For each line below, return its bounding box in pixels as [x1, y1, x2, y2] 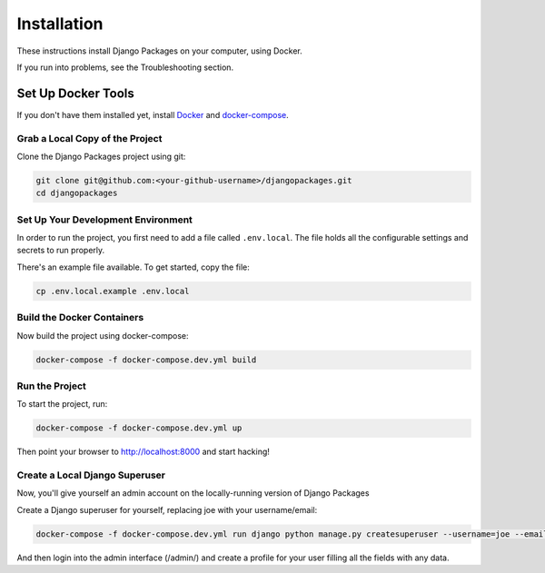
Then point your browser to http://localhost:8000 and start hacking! [16, 446, 270, 458]
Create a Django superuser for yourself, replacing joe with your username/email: [16, 504, 318, 515]
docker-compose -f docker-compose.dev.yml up [35, 423, 243, 433]
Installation [16, 14, 104, 34]
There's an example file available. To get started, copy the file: [16, 262, 250, 272]
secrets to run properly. [16, 245, 105, 256]
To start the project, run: [16, 399, 108, 410]
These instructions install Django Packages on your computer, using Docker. [16, 45, 303, 56]
